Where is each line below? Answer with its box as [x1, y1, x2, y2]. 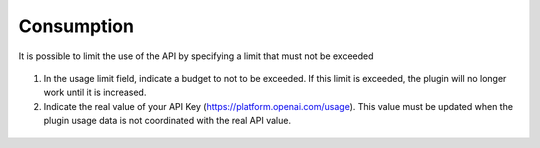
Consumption [18, 15, 135, 37]
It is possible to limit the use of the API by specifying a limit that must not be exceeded [18, 50, 374, 62]
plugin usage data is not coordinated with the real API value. [43, 115, 292, 127]
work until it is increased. [43, 86, 147, 99]
